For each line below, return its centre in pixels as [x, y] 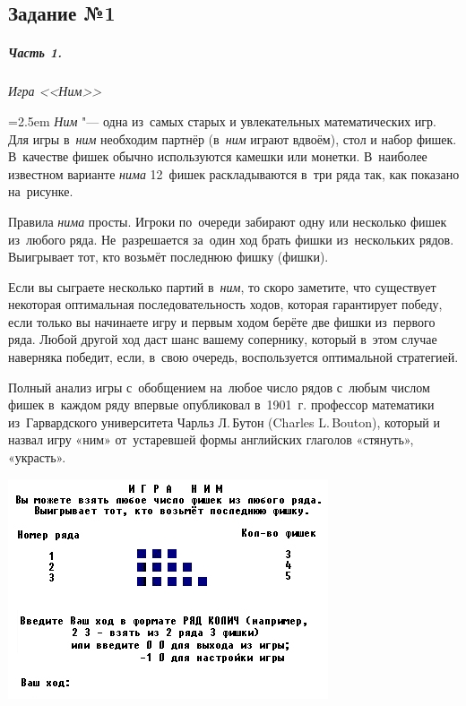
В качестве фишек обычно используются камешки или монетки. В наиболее [218, 156]
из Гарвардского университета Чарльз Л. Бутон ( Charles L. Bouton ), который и [224, 422]
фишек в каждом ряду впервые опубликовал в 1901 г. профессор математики [221, 405]
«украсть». [37, 457]
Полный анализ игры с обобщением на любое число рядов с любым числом [219, 387]
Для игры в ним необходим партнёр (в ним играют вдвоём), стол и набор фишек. [233, 138]
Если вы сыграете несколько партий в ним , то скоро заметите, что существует [222, 286]
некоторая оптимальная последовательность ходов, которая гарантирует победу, [225, 304]
